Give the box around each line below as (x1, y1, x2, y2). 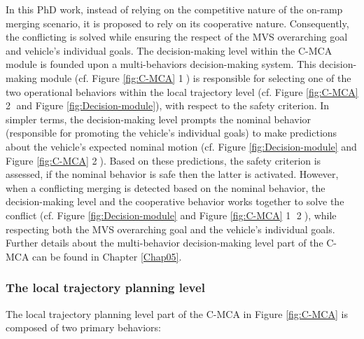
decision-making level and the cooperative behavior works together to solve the (6, 194, 344, 209)
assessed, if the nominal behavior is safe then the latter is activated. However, (6, 167, 339, 181)
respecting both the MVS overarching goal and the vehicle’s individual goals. (6, 221, 335, 236)
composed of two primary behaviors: (6, 320, 161, 335)
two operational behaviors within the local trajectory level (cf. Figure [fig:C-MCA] (6, 84, 358, 99)
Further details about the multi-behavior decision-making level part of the (6, 235, 323, 250)
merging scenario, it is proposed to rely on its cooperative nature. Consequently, (6, 15, 349, 30)
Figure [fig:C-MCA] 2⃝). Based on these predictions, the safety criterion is (6, 153, 321, 167)
